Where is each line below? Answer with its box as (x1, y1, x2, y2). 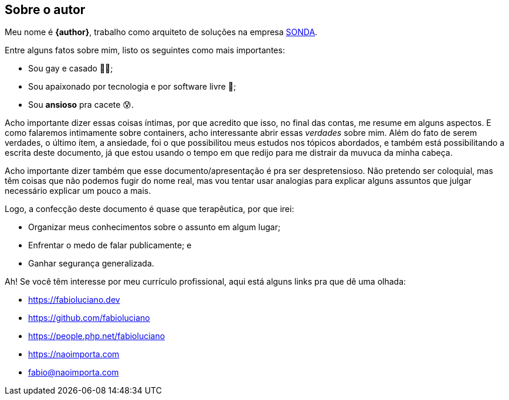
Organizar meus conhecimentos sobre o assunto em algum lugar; (28, 222, 281, 233)
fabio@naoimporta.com (28, 367, 119, 378)
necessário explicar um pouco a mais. (5, 186, 151, 196)
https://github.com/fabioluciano (28, 313, 150, 323)
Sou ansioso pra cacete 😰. (28, 100, 134, 110)
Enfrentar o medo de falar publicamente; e (28, 240, 192, 251)
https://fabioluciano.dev (28, 295, 120, 305)
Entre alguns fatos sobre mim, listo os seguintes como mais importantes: (5, 45, 285, 56)
